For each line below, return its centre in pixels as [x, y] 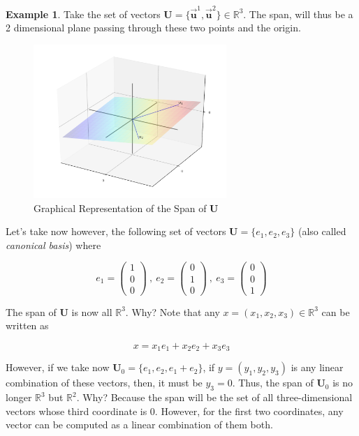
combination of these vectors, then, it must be [104, 383]
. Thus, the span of [273, 383]
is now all [92, 311]
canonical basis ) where [53, 245]
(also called [322, 231]
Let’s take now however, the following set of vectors [116, 231]
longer [19, 397]
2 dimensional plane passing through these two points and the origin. [153, 28]
